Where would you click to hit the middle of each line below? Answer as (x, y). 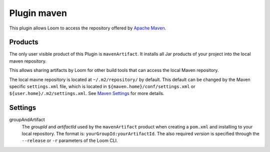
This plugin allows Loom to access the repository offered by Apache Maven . (88, 28)
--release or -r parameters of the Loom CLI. (70, 140)
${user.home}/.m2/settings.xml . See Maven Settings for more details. (87, 93)
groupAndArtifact (27, 119)
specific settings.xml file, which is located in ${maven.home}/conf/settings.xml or (102, 86)
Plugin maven (38, 13)
